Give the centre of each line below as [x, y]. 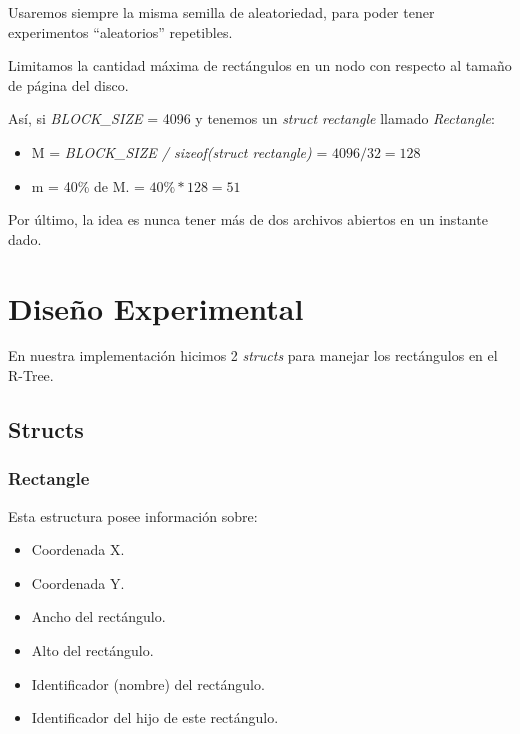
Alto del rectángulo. [92, 650]
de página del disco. [68, 84]
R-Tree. [31, 375]
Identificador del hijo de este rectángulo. [155, 717]
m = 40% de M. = [88, 185]
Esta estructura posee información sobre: [133, 515]
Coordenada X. [78, 549]
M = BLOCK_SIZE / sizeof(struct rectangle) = [179, 151]
